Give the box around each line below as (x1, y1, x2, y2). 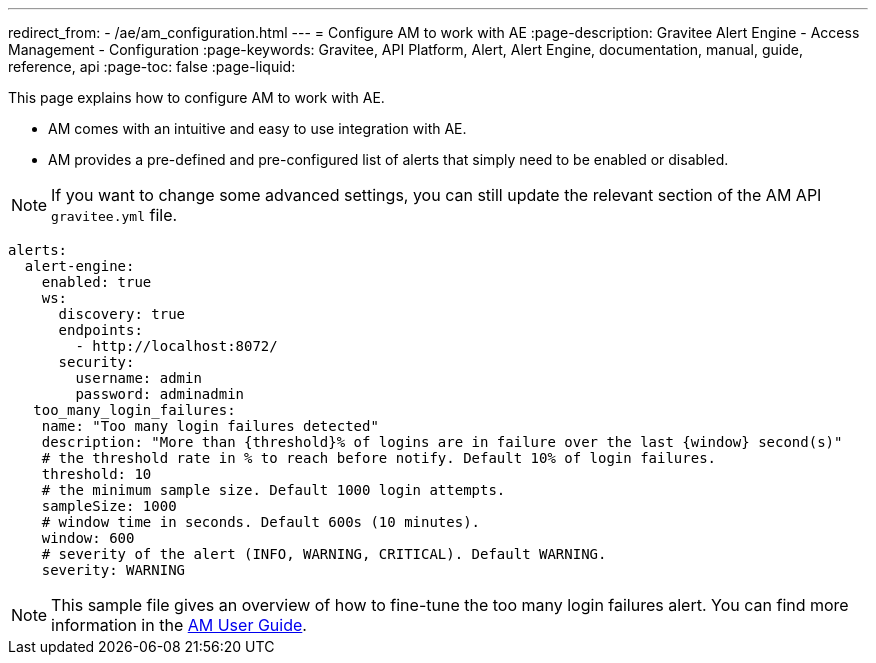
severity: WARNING (41, 562, 186, 578)
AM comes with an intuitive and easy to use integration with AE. (48, 120, 467, 137)
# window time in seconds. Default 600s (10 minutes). (41, 514, 481, 530)
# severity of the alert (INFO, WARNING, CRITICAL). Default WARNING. (41, 546, 607, 562)
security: (58, 354, 135, 370)
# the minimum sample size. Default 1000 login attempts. (41, 482, 506, 498)
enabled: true (41, 274, 152, 290)
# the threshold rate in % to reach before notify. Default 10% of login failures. (41, 450, 717, 466)
